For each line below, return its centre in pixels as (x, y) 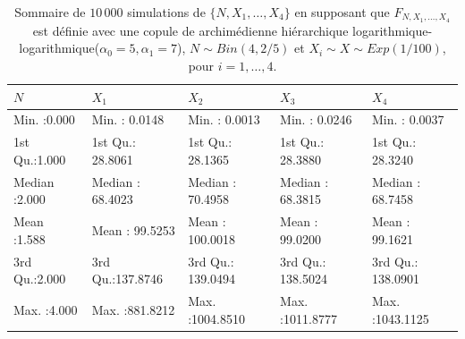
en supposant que (342, 12)
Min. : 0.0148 (128, 119)
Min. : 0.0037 (408, 119)
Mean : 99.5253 (133, 230)
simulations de (166, 12)
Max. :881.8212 (133, 309)
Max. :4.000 (46, 309)
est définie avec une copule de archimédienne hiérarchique (190, 30)
